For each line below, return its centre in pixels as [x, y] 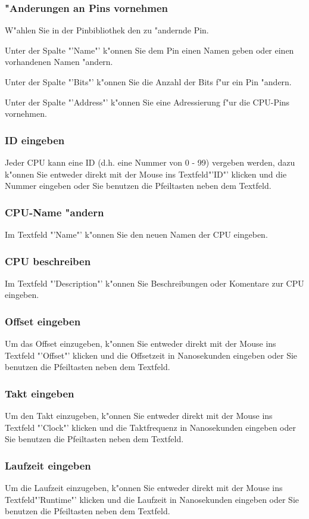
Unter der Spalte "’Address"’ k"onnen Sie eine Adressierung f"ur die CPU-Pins [147, 102]
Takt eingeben [40, 393]
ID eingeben [35, 140]
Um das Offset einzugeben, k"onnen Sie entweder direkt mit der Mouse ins [141, 344]
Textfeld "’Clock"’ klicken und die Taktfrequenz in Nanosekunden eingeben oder [151, 427]
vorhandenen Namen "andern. [59, 62]
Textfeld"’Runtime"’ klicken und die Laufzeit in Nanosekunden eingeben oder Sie [152, 499]
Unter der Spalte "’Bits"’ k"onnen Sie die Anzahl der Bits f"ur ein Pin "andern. [148, 82]
